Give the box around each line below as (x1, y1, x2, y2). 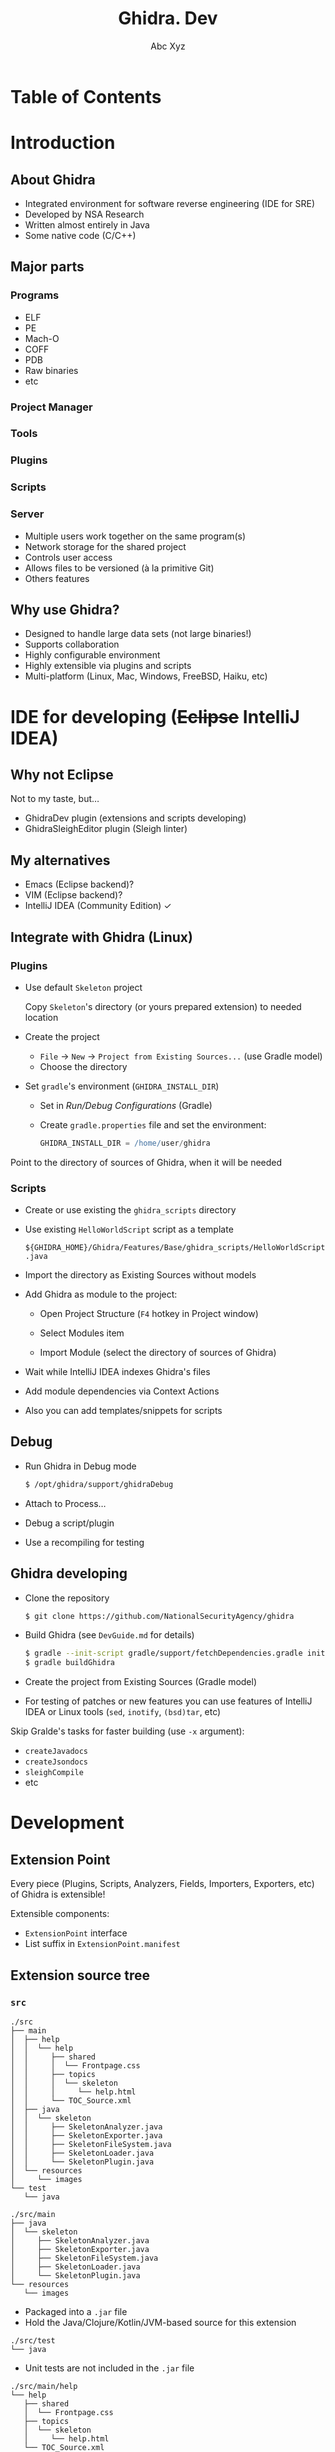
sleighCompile (24, 1768, 84, 1778)
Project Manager (10, 400, 93, 414)
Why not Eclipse (10, 767, 114, 783)
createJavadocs (24, 1747, 89, 1757)
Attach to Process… (24, 1497, 107, 1509)
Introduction (10, 132, 116, 154)
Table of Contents (10, 85, 162, 108)
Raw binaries (24, 364, 79, 376)
